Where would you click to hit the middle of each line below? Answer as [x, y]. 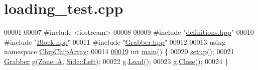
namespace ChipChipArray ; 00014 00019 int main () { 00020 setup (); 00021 [119, 51]
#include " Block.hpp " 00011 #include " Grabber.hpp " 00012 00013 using [115, 41]
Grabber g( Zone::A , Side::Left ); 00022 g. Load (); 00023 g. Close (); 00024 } [116, 61]
